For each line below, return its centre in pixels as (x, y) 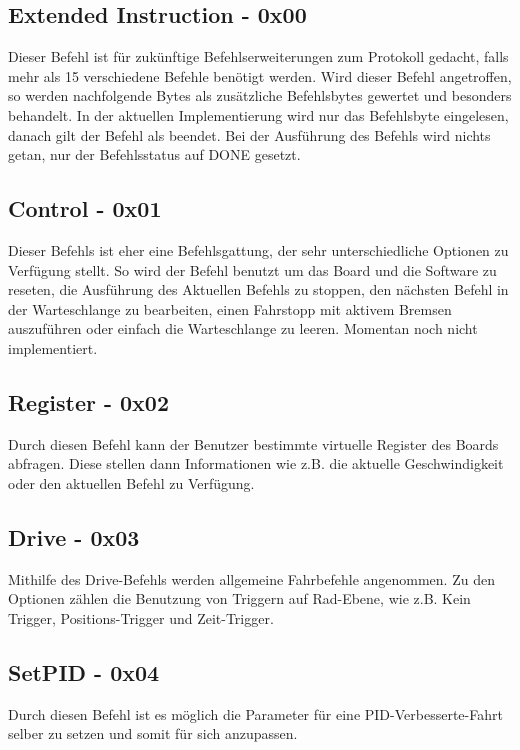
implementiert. (53, 347)
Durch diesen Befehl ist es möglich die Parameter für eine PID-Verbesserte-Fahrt (255, 713)
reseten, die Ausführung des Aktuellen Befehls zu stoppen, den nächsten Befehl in (258, 289)
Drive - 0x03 (74, 536)
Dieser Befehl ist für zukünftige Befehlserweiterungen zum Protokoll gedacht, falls (258, 56)
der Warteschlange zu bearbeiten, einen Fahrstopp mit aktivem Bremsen (230, 308)
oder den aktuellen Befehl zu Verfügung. (131, 482)
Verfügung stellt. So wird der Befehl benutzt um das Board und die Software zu (252, 269)
